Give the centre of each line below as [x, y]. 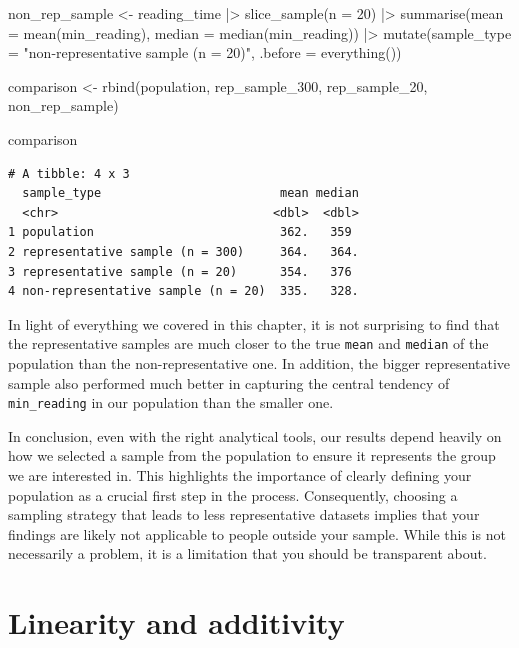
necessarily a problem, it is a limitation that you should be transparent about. [247, 553]
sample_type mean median [190, 193]
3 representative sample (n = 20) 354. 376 [180, 271]
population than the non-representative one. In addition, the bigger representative [259, 362]
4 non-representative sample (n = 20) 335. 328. [183, 291]
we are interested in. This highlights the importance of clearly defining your [240, 475]
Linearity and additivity [176, 622]
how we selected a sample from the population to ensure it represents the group [252, 455]
